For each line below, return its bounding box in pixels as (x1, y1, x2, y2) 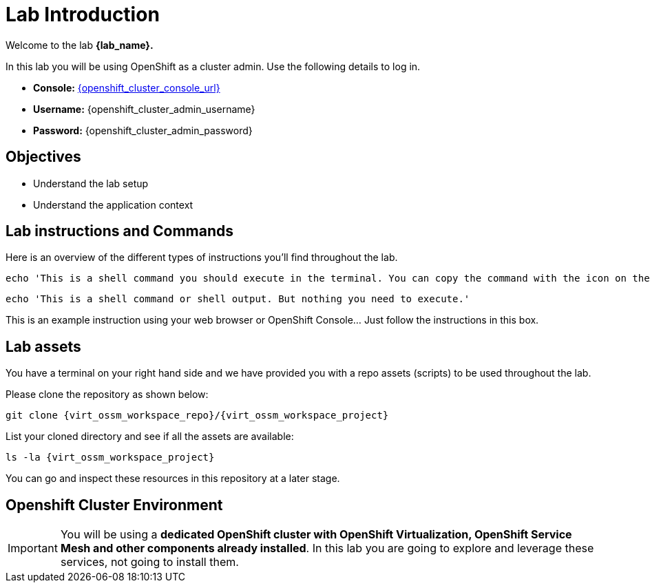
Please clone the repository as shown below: (6, 388, 209, 401)
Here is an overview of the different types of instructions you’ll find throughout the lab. (6, 251, 398, 264)
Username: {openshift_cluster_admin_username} (33, 103, 255, 115)
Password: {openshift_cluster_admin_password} (33, 124, 253, 136)
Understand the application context (33, 198, 193, 211)
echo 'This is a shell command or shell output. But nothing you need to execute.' (6, 293, 470, 305)
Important (8, 541, 58, 556)
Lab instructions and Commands (6, 222, 234, 240)
